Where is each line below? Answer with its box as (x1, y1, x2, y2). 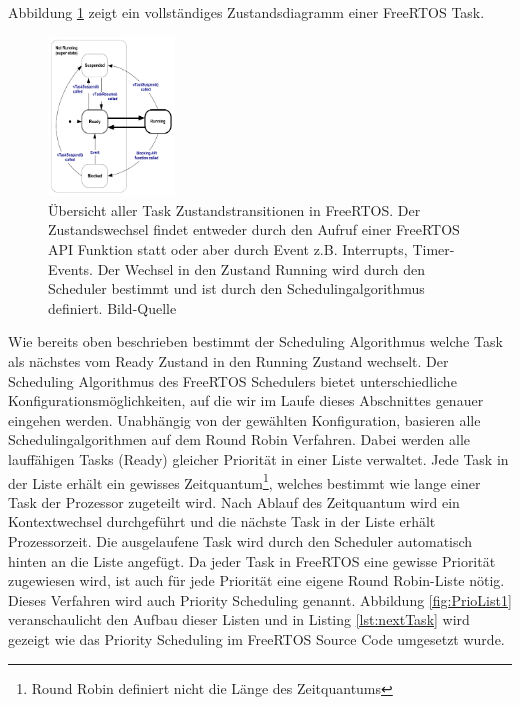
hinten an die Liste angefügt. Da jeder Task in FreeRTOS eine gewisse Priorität (8, 550, 496, 571)
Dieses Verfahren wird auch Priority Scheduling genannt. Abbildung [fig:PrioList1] (8, 589, 512, 610)
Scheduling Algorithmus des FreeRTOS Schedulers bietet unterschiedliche (8, 370, 457, 391)
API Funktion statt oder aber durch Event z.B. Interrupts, (48, 239, 408, 260)
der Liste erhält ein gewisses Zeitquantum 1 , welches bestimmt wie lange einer (8, 469, 481, 493)
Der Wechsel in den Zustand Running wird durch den (97, 258, 426, 279)
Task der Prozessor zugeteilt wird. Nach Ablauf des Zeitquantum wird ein (8, 491, 460, 512)
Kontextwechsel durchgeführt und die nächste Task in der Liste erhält (8, 511, 436, 532)
